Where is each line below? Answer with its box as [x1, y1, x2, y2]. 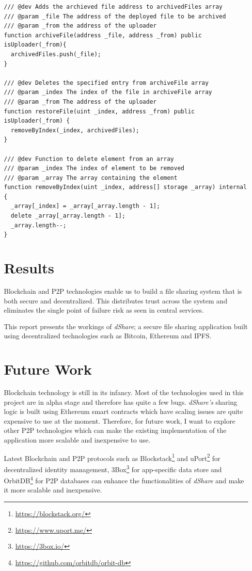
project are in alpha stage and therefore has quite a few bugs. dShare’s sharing [4, 397, 237, 407]
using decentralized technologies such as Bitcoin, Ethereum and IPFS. [4, 331, 212, 341]
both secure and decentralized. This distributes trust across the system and [4, 295, 227, 305]
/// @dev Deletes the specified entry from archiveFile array [4, 79, 209, 86]
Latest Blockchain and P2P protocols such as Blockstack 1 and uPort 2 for [4, 451, 220, 463]
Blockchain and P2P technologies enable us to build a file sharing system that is [4, 285, 242, 296]
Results [4, 258, 54, 278]
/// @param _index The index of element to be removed [4, 165, 185, 172]
